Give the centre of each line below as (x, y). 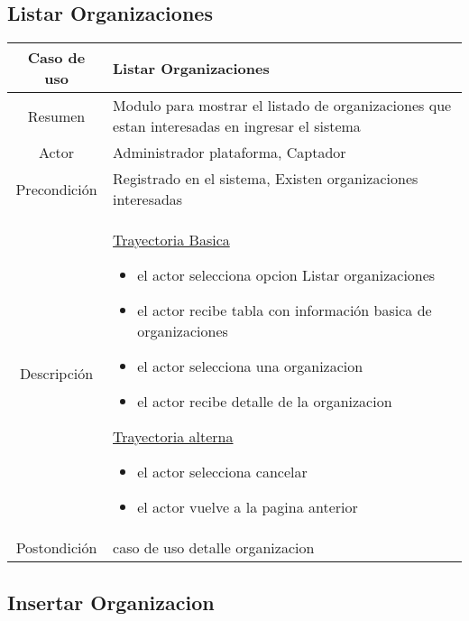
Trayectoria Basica (171, 240)
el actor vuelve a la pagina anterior (248, 507)
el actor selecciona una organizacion (250, 366)
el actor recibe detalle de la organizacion (265, 402)
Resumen (56, 116)
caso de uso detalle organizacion (214, 548)
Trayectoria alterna (173, 437)
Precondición (56, 189)
